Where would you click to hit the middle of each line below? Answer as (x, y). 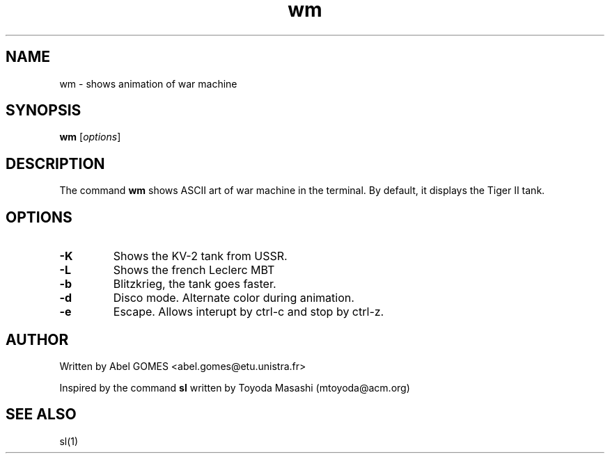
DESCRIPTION (55, 163)
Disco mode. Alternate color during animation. (234, 298)
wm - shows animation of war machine (148, 83)
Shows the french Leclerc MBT (194, 270)
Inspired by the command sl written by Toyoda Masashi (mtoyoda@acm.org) (235, 387)
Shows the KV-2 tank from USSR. (200, 256)
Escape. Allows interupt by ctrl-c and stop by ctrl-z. (249, 312)
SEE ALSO (41, 414)
